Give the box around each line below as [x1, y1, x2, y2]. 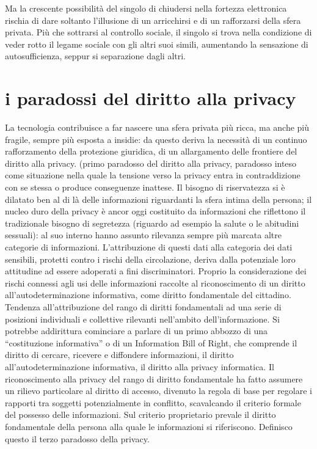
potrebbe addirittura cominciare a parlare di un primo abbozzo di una [5, 324, 268, 337]
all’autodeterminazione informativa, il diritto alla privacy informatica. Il [5, 360, 274, 373]
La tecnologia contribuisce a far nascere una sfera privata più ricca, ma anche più [5, 121, 310, 134]
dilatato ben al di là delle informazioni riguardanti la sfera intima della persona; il [5, 192, 312, 205]
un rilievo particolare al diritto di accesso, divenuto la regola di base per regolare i [5, 384, 312, 397]
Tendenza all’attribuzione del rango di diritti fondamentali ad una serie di [5, 301, 282, 313]
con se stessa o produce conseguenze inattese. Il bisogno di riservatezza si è [5, 181, 285, 194]
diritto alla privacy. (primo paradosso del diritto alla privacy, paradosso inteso [5, 156, 297, 169]
